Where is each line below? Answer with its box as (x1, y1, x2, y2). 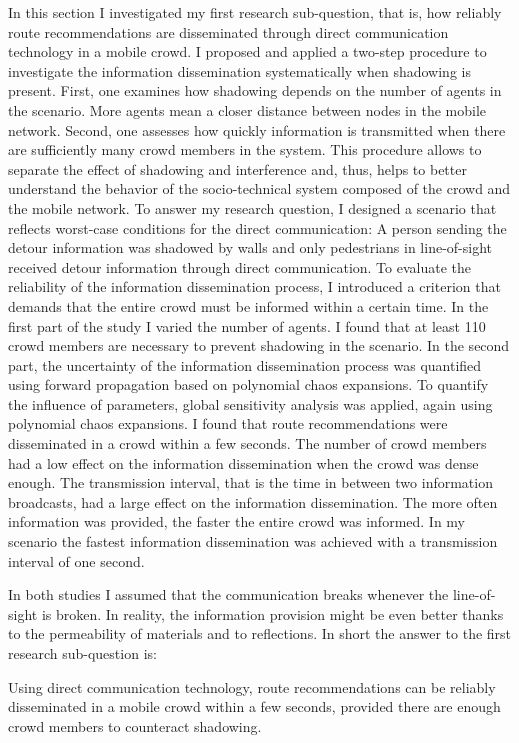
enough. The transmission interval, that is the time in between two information (8, 472, 493, 493)
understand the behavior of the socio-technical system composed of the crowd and (8, 178, 511, 199)
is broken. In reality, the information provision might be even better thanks (41, 603, 504, 624)
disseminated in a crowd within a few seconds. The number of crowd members (8, 433, 487, 454)
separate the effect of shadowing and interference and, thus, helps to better (8, 158, 467, 179)
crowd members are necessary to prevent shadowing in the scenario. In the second (8, 335, 510, 356)
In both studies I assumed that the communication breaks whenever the (8, 584, 449, 605)
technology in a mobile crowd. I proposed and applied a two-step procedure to (8, 41, 487, 62)
